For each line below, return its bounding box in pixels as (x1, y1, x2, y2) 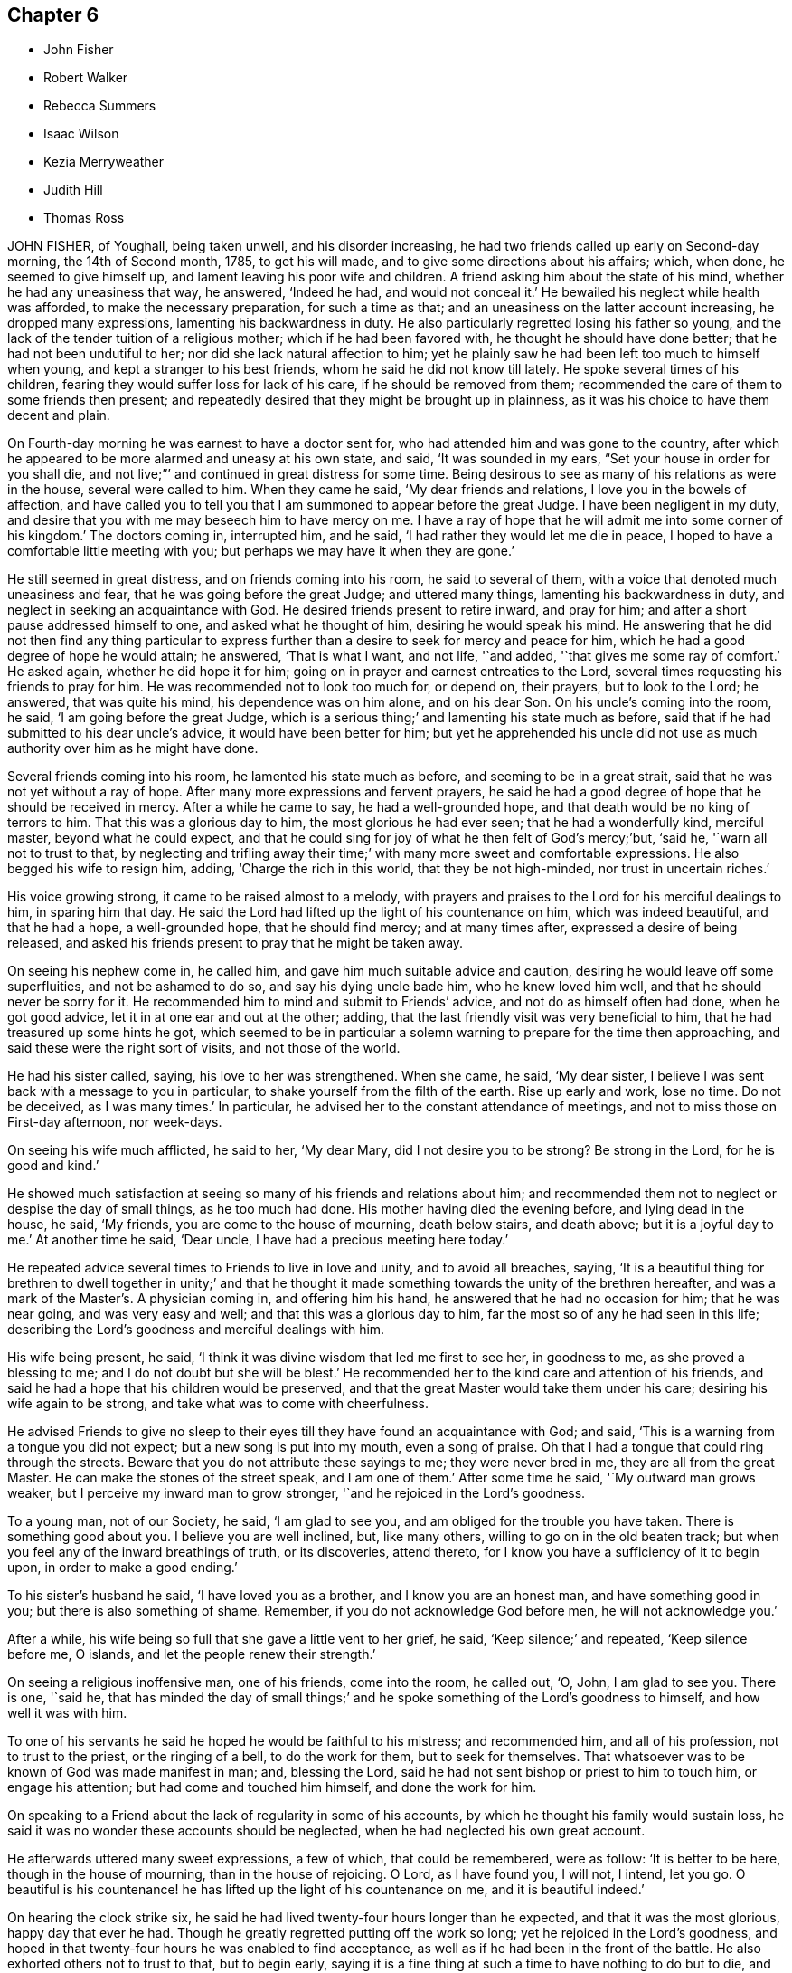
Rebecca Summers (43, 98, 156, 114)
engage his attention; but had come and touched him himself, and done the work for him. (7, 1779, 537, 1796)
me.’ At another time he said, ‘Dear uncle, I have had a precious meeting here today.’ (7, 1232, 509, 1248)
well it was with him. (7, 1705, 127, 1721)
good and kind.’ (7, 1158, 99, 1174)
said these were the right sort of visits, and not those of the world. (7, 1040, 401, 1056)
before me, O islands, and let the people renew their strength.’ (7, 1646, 376, 1663)
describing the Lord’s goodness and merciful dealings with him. (7, 1321, 385, 1338)
